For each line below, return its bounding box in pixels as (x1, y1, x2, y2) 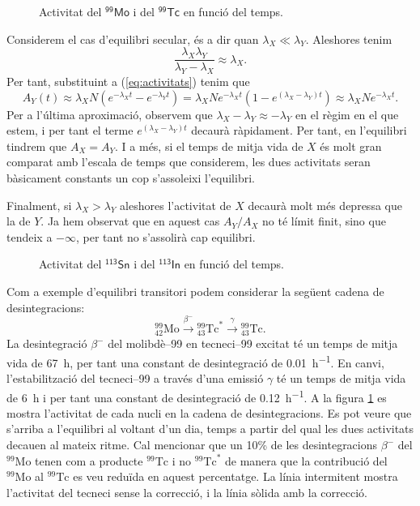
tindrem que (6, 137, 67, 154)
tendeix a (6, 228, 53, 245)
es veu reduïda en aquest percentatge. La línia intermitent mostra (73, 468, 398, 485)
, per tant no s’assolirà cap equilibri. (75, 228, 256, 245)
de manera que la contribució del (225, 452, 388, 469)
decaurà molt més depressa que (248, 196, 402, 213)
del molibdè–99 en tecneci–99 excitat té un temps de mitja (108, 335, 398, 352)
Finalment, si (6, 196, 72, 213)
